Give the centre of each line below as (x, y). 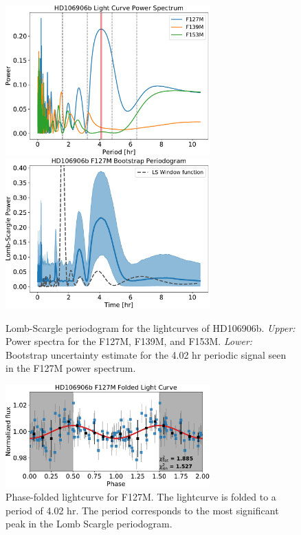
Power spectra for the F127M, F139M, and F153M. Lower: (129, 341)
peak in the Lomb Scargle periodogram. (89, 524)
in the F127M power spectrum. (71, 368)
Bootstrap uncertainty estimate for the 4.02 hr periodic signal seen (146, 354)
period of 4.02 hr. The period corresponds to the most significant (142, 510)
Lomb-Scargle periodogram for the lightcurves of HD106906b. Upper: (150, 327)
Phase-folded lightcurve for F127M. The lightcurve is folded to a (141, 497)
